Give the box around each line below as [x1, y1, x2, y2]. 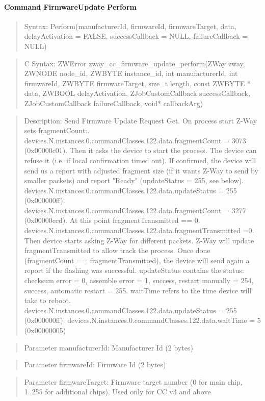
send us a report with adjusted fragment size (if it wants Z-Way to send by [24, 165, 258, 176]
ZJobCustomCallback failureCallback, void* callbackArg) [24, 97, 203, 108]
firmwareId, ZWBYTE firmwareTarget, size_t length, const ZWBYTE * [24, 78, 251, 88]
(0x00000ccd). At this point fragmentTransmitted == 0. [24, 215, 200, 225]
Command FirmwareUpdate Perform [4, 1, 137, 12]
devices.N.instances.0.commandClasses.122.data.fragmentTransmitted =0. [24, 225, 254, 236]
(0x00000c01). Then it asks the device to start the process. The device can [24, 145, 257, 156]
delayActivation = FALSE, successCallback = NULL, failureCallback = [24, 31, 248, 41]
